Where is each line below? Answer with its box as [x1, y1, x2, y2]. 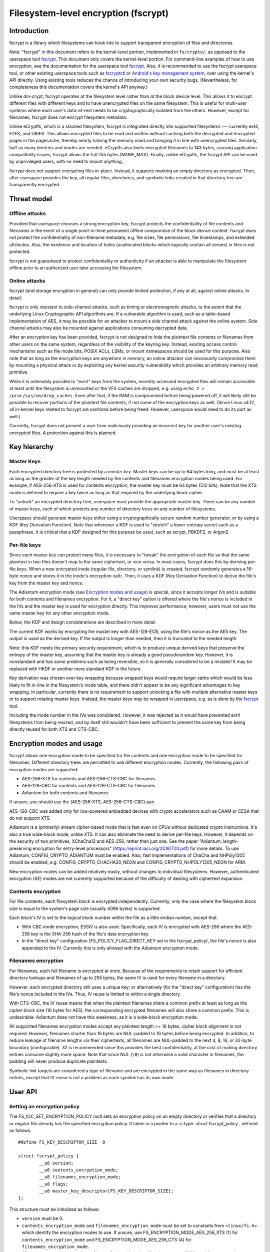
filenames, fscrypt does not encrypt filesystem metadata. [9, 114, 127, 120]
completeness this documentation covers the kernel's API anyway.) [9, 84, 148, 90]
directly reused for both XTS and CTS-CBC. [9, 726, 99, 732]
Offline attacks [9, 210, 46, 217]
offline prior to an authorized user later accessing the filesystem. [9, 264, 142, 270]
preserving [9, 845, 32, 851]
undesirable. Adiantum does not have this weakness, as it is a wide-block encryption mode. [9, 1014, 198, 1020]
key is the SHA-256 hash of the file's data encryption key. [30, 930, 150, 936]
